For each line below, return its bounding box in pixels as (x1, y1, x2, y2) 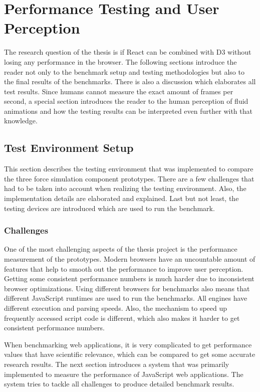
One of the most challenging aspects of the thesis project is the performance (4, 244, 237, 254)
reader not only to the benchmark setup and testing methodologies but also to (4, 66, 244, 77)
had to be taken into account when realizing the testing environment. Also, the (4, 183, 246, 193)
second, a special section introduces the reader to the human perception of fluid (4, 96, 248, 106)
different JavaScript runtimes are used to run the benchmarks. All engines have (4, 293, 247, 303)
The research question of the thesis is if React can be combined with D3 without (4, 47, 251, 57)
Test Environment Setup (4, 140, 134, 155)
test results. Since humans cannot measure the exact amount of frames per (4, 86, 233, 96)
